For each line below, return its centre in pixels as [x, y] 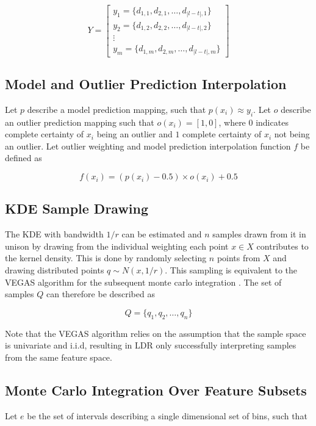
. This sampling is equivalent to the [231, 270]
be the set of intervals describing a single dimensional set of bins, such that [167, 415]
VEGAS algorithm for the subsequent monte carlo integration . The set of [143, 282]
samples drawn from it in [259, 234]
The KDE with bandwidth [54, 234]
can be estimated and [162, 234]
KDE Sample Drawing [77, 208]
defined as [23, 158]
